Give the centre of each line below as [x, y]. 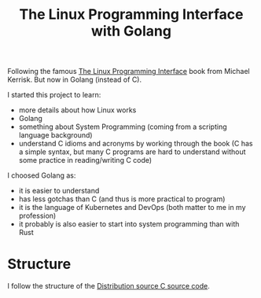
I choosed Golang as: [42, 175]
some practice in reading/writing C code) [85, 160]
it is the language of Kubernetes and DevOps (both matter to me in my [132, 208]
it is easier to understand [59, 191]
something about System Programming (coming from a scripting [123, 127]
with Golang [131, 31]
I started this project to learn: [54, 95]
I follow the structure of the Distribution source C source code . [108, 286]
